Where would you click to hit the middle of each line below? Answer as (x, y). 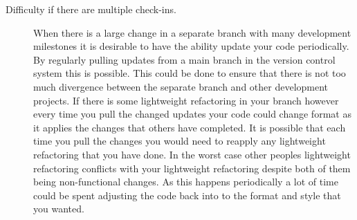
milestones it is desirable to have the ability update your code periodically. (191, 46)
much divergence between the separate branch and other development (181, 86)
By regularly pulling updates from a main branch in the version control (184, 59)
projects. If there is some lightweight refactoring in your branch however (186, 100)
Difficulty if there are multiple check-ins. (91, 9)
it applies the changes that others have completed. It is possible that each (190, 127)
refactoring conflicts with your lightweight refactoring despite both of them (192, 168)
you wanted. (59, 209)
